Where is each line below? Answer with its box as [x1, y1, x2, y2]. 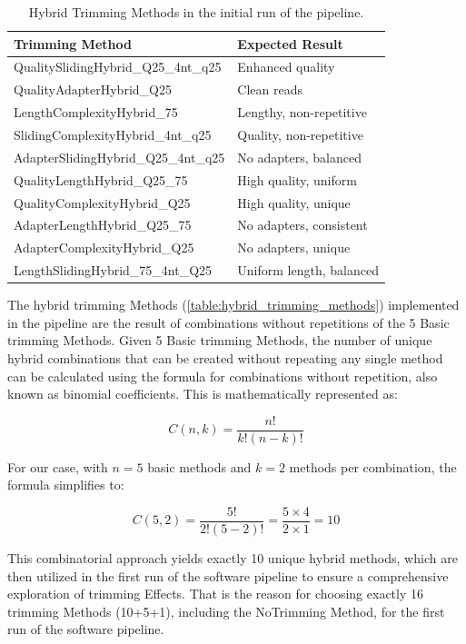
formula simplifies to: [7, 475, 124, 494]
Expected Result [237, 34, 343, 53]
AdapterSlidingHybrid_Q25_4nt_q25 [14, 147, 225, 166]
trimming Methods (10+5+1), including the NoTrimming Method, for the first [7, 601, 445, 620]
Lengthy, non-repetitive [237, 103, 367, 122]
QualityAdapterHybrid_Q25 [14, 80, 172, 99]
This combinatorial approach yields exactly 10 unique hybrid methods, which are [7, 549, 458, 567]
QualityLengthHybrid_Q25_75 [14, 170, 188, 189]
